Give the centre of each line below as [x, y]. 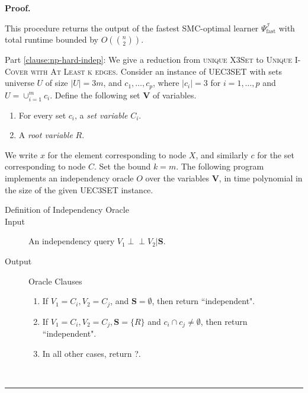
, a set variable [101, 115]
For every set [42, 115]
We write [21, 154]
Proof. [18, 8]
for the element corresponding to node [117, 154]
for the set [276, 154]
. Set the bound [122, 166]
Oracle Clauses [55, 281]
